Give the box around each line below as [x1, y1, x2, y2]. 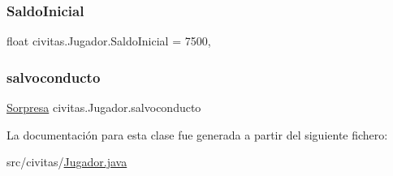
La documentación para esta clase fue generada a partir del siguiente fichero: [6, 126, 388, 143]
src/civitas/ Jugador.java [6, 153, 127, 170]
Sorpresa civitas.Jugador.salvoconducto [6, 99, 201, 116]
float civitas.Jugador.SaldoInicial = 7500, [6, 32, 211, 49]
